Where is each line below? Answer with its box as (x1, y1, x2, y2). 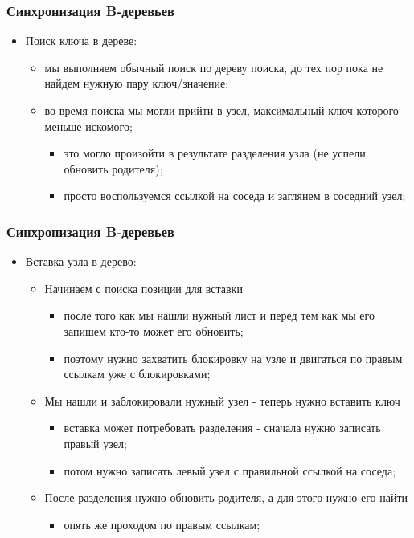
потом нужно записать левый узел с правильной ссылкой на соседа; (64, 462, 396, 479)
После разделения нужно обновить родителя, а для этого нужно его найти (44, 489, 408, 506)
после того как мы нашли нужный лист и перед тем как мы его (64, 307, 375, 324)
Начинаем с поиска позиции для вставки (44, 279, 243, 296)
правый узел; (64, 434, 127, 451)
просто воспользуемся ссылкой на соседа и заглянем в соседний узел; (64, 187, 406, 204)
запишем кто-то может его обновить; (64, 322, 244, 339)
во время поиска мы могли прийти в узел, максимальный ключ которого (44, 102, 399, 118)
